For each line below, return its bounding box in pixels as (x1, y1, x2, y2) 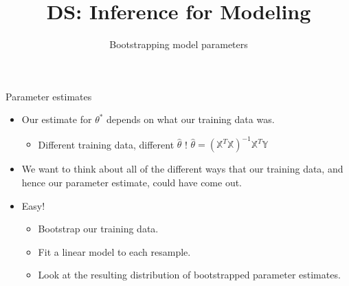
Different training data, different (38, 137, 174, 151)
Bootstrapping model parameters (109, 37, 248, 52)
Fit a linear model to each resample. (38, 244, 191, 258)
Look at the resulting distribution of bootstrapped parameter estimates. (38, 267, 341, 282)
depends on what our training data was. (106, 112, 275, 126)
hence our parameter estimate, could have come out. (21, 175, 243, 189)
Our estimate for (21, 112, 92, 126)
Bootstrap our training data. (38, 221, 159, 236)
